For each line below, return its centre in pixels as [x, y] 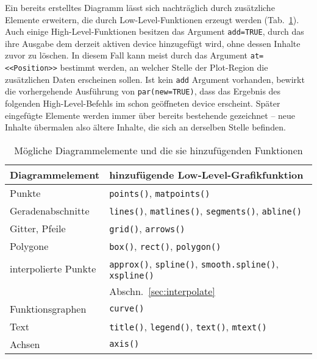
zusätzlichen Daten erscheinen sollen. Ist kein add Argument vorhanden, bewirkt [155, 79]
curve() [127, 309]
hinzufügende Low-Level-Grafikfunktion [206, 174]
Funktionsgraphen [48, 308]
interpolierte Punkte [53, 268]
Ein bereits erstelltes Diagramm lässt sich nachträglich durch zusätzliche [140, 7]
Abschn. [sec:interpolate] [162, 291]
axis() [124, 344]
